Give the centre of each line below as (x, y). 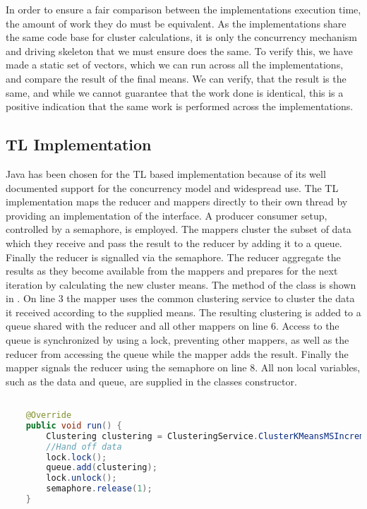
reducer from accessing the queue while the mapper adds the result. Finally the (177, 353)
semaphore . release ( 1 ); (99, 489)
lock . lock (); (77, 457)
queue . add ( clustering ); (102, 468)
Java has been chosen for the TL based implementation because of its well (166, 173)
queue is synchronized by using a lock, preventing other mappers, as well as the (178, 340)
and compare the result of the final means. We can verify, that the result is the (176, 78)
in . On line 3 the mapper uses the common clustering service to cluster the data (180, 298)
